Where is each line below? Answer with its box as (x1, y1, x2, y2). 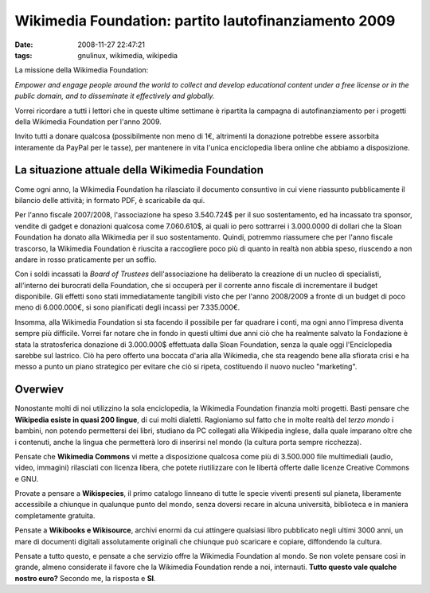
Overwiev (14, 383, 64, 396)
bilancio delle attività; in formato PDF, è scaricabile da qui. (14, 195, 205, 205)
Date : (14, 40, 33, 49)
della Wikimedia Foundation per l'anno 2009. (14, 116, 162, 127)
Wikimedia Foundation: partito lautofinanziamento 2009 (14, 12, 396, 29)
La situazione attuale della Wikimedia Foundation (14, 163, 264, 177)
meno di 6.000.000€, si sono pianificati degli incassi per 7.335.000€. (14, 302, 240, 312)
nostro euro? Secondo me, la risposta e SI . (14, 573, 156, 583)
